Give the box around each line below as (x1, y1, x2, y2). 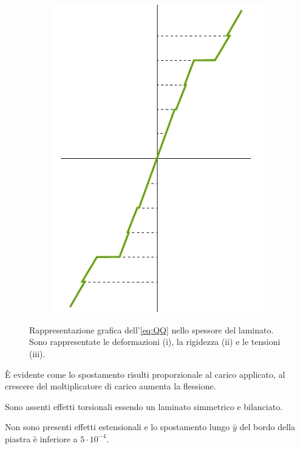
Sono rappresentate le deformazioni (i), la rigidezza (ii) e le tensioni (29, 335, 281, 348)
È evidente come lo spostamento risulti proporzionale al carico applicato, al (5, 367, 285, 380)
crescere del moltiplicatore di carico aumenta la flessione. (5, 380, 216, 392)
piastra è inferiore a (5, 432, 78, 445)
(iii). (29, 347, 46, 360)
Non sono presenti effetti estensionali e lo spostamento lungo (5, 420, 230, 433)
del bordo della (239, 420, 295, 433)
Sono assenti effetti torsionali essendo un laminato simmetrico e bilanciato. (5, 400, 283, 412)
